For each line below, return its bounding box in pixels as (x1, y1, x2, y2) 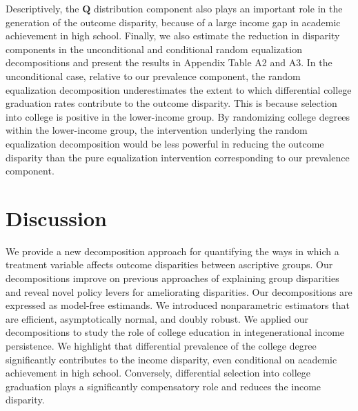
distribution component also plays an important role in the (93, 1, 343, 15)
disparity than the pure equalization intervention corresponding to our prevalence (6, 150, 350, 164)
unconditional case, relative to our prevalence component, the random (6, 68, 301, 83)
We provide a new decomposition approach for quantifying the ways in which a (6, 243, 339, 258)
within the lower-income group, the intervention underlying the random (6, 123, 308, 137)
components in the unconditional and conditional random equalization (6, 41, 302, 56)
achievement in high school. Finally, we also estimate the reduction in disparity (6, 28, 340, 43)
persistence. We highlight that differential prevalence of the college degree (6, 339, 317, 352)
